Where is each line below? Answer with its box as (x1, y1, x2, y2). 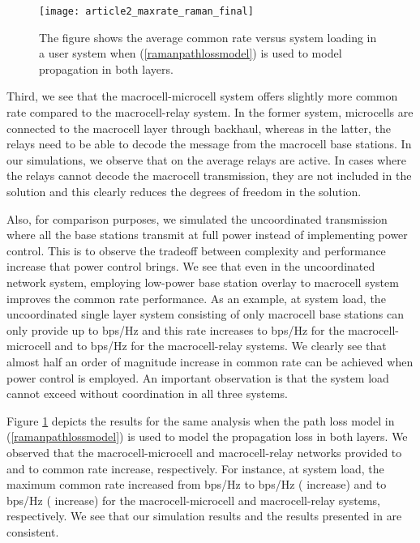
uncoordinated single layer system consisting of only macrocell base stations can (6, 306, 404, 323)
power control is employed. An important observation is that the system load (6, 369, 389, 386)
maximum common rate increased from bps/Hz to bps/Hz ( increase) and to (6, 476, 387, 493)
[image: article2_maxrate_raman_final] (39, 6, 254, 17)
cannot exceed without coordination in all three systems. (6, 385, 288, 402)
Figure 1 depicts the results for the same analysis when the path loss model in (6, 412, 395, 429)
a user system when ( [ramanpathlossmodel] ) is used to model (39, 45, 342, 62)
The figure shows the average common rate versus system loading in (39, 28, 377, 45)
